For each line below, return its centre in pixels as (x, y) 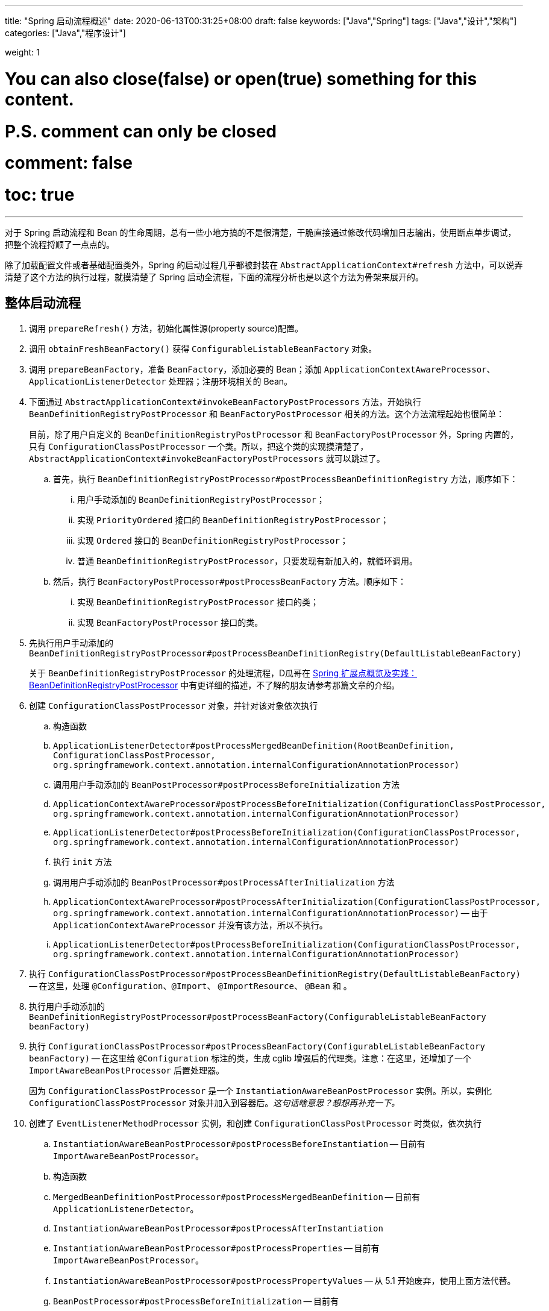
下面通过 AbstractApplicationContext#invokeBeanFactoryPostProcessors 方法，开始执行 (225, 401)
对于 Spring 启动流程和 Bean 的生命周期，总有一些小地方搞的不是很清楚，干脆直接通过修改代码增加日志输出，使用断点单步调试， (261, 232)
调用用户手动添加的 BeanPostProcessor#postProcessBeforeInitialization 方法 (226, 784)
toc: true (40, 195)
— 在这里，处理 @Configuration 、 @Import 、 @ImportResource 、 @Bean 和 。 (190, 986)
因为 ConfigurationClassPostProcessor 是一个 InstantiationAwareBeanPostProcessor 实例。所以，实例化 (261, 1090)
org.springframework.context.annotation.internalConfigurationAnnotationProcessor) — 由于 (271, 913)
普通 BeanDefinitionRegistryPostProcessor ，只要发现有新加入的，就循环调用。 (247, 561)
